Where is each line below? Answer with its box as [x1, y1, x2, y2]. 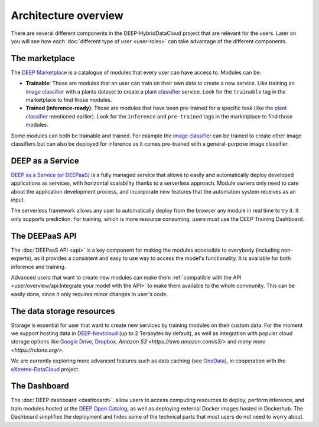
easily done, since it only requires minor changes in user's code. [11, 290, 168, 297]
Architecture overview [11, 9, 123, 22]
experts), [11, 255, 33, 262]
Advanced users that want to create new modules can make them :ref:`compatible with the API [11, 274, 242, 281]
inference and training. [11, 263, 66, 270]
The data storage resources [11, 306, 115, 316]
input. [11, 196, 25, 204]
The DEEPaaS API [11, 231, 77, 241]
